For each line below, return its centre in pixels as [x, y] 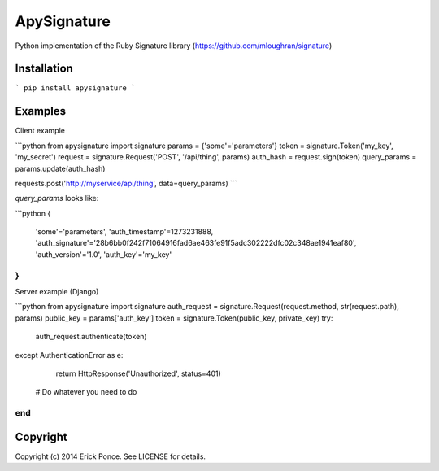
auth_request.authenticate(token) [91, 337]
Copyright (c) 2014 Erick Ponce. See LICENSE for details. [111, 456]
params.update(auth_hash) [60, 168]
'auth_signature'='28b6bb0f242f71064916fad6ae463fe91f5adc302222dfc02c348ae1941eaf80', [196, 243]
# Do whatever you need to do [86, 392]
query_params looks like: [57, 198]
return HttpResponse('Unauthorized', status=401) [138, 373]
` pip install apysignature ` [75, 88]
